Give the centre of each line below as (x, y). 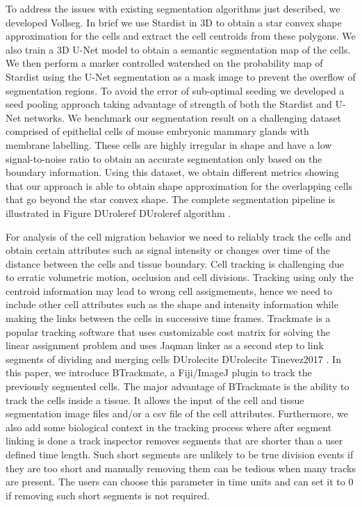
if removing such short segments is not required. (108, 495)
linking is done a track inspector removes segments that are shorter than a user (174, 441)
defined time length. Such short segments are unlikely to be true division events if (180, 454)
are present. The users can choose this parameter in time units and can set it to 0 (180, 482)
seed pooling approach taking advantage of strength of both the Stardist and (169, 104)
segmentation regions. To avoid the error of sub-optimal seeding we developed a (175, 90)
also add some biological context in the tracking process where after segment (169, 427)
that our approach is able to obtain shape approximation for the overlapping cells (179, 185)
